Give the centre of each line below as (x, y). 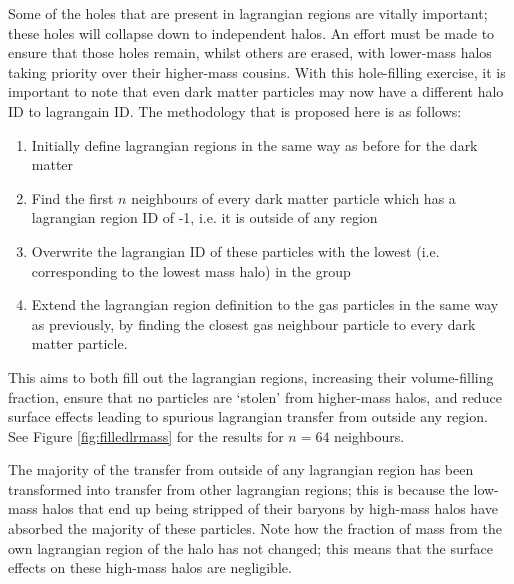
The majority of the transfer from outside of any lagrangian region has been (241, 469)
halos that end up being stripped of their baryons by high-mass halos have (270, 508)
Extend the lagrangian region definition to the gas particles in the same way (265, 304)
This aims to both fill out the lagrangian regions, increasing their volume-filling (251, 376)
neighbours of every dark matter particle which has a (293, 197)
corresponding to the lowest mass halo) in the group (191, 270)
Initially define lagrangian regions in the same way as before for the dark (254, 144)
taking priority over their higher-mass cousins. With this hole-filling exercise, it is (257, 71)
